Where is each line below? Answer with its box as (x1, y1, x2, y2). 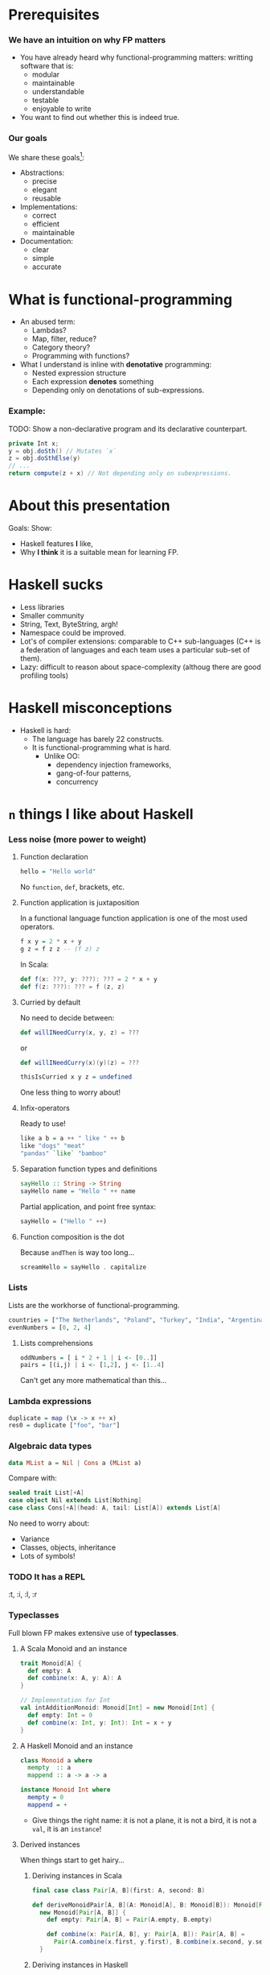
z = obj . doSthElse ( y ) (8, 454, 81, 462)
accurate (31, 262, 62, 271)
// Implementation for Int (19, 1696, 111, 1704)
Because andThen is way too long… (19, 1247, 135, 1257)
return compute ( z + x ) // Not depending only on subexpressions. (8, 470, 231, 478)
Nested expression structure (31, 368, 127, 378)
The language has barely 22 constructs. (31, 734, 165, 743)
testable (31, 95, 59, 106)
